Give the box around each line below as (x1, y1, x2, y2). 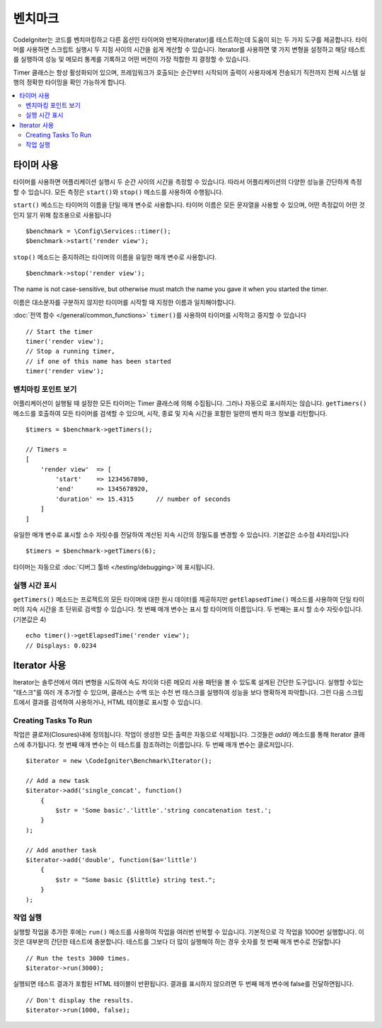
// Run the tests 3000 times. (25, 954, 131, 962)
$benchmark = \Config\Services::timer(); (25, 227, 171, 235)
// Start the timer (25, 327, 93, 336)
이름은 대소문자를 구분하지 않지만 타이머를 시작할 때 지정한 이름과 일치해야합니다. (13, 298, 236, 306)
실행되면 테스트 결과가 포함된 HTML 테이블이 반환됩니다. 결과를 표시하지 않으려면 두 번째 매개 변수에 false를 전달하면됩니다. (13, 980, 354, 988)
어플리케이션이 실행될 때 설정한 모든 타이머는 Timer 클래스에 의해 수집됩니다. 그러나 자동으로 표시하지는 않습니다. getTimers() (13, 399, 367, 407)
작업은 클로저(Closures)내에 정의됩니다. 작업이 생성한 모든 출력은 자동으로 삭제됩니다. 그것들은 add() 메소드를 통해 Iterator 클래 (13, 730, 366, 739)
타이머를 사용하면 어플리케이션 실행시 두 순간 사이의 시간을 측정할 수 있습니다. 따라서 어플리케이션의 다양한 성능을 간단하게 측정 (13, 178, 362, 186)
